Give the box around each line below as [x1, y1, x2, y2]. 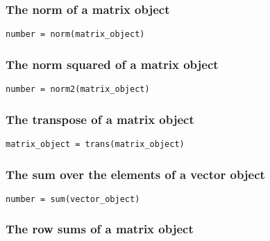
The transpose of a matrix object [6, 110, 194, 127]
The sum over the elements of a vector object [6, 165, 265, 182]
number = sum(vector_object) [6, 194, 140, 204]
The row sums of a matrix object [6, 220, 194, 238]
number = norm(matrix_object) [6, 29, 145, 40]
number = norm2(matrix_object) [6, 84, 150, 95]
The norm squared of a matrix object [6, 55, 219, 72]
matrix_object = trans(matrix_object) [6, 139, 185, 149]
